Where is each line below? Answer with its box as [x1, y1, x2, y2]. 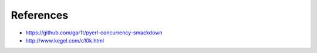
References [11, 9, 69, 22]
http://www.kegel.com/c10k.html [25, 37, 104, 44]
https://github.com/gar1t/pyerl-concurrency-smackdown [25, 29, 163, 36]
